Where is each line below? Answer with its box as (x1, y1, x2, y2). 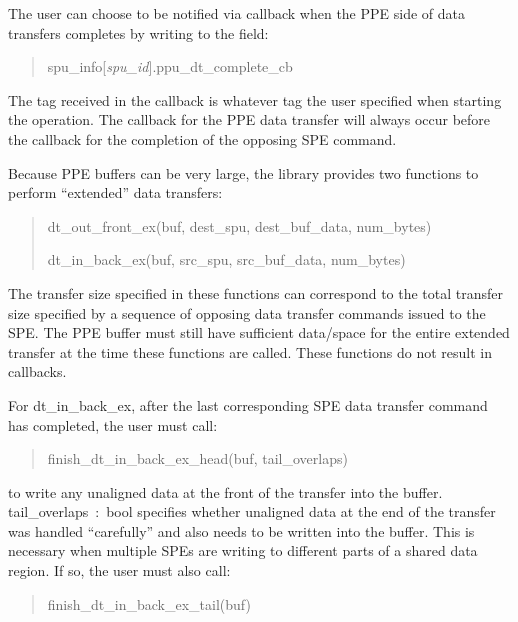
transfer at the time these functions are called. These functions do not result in (8, 341, 492, 362)
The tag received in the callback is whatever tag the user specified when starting (8, 89, 502, 110)
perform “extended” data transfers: (8, 182, 223, 203)
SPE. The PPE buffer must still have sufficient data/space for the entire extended (8, 322, 510, 343)
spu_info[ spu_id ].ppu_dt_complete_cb (47, 56, 293, 77)
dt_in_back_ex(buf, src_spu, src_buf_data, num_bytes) (47, 249, 406, 270)
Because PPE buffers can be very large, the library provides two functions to (8, 162, 479, 183)
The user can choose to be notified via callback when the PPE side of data (8, 3, 466, 23)
